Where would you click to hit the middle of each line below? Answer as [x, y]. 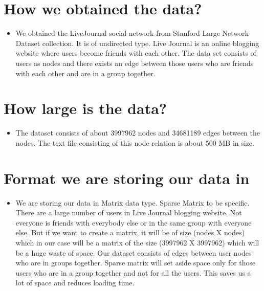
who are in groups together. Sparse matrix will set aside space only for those [136, 263]
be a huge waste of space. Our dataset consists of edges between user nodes [134, 252]
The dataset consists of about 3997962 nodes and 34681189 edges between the [138, 133]
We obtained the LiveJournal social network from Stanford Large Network [132, 33]
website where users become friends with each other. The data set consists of [136, 53]
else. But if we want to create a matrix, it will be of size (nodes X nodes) [130, 232]
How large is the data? [85, 108]
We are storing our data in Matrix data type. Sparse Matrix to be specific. [133, 202]
